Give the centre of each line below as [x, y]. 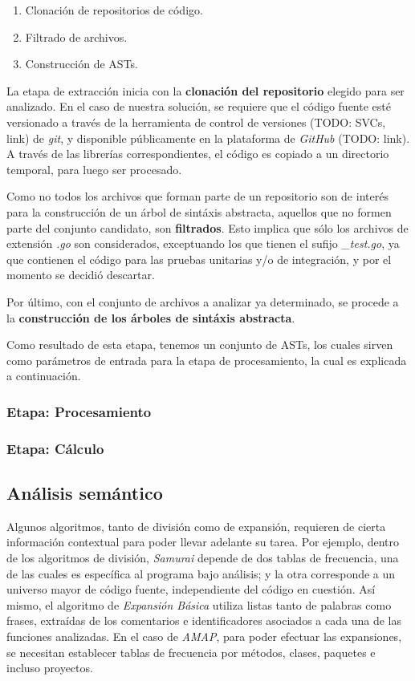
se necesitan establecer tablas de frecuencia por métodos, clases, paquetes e [191, 652]
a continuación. [44, 376]
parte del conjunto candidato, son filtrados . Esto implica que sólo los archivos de [207, 227]
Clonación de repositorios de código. [114, 10]
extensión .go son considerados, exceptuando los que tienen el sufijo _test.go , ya [203, 243]
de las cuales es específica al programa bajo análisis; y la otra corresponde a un [201, 573]
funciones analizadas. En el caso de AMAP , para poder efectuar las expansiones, [204, 636]
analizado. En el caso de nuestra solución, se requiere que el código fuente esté [199, 106]
